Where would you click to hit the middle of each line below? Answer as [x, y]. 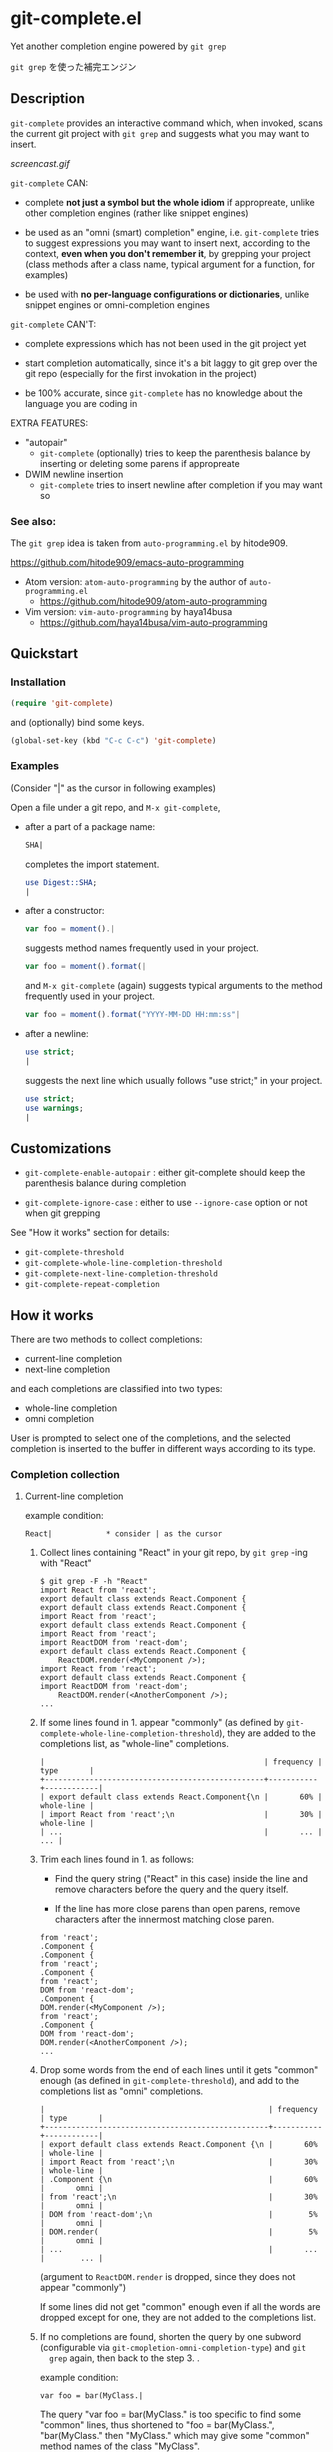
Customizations [61, 1148]
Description [47, 98]
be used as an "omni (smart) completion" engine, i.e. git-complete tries [172, 232]
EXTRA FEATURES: [49, 423]
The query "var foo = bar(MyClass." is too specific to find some [170, 2414]
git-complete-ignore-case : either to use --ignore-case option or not [166, 1203]
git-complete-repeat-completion [92, 1285]
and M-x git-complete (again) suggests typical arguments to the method [173, 986]
